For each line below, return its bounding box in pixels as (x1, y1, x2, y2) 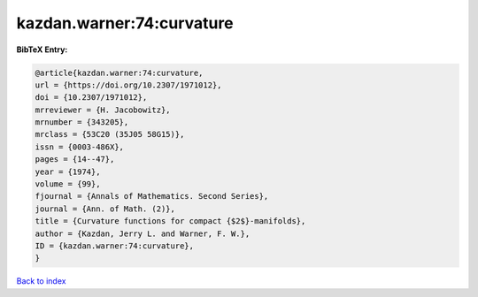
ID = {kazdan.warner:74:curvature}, (35, 241, 195, 251)
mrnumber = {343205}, (35, 118, 129, 127)
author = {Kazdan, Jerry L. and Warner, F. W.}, (35, 228, 251, 239)
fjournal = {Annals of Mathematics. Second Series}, (35, 191, 269, 202)
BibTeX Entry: (16, 44, 68, 55)
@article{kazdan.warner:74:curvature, (35, 67, 204, 78)
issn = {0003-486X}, (35, 141, 124, 152)
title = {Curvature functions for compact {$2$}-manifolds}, (35, 217, 306, 226)
